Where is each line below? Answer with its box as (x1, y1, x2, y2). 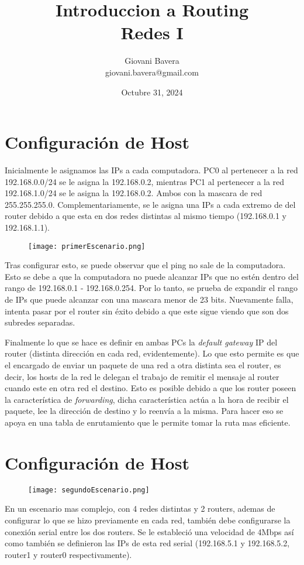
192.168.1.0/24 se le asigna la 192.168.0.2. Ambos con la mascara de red (5, 187, 262, 199)
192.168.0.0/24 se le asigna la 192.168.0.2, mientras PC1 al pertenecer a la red (5, 175, 285, 187)
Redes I (120, 20, 184, 44)
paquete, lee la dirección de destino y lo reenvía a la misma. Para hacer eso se (5, 405, 284, 417)
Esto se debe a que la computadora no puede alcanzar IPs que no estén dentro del (5, 270, 299, 282)
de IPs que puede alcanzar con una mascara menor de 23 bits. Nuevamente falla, (5, 293, 293, 306)
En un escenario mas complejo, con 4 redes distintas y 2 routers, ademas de (5, 502, 275, 515)
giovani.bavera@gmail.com (105, 66, 199, 78)
